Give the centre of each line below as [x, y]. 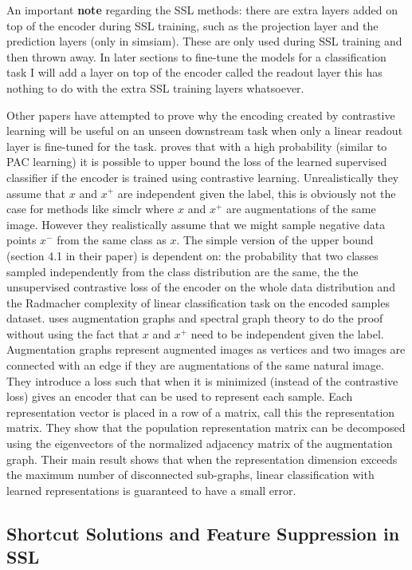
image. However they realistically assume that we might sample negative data [196, 224]
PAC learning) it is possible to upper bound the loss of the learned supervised [197, 162]
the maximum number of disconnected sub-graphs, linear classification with [190, 475]
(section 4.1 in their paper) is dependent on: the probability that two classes [192, 255]
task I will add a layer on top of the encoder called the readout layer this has [194, 72]
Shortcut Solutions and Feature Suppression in [203, 533]
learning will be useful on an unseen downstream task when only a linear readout [205, 131]
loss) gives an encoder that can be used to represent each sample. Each [180, 396]
